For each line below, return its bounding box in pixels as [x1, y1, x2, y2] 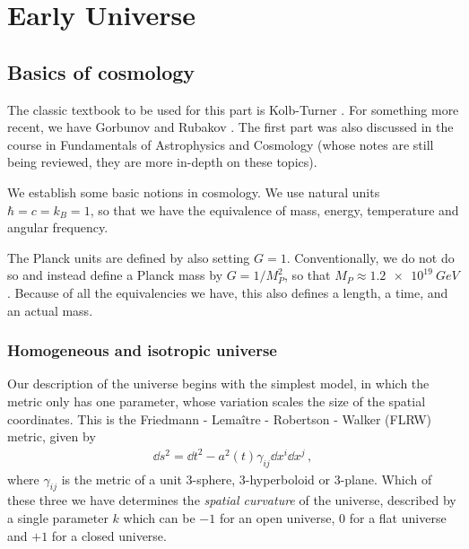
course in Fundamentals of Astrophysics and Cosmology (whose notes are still [7, 135, 434, 153]
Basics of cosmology [7, 57, 195, 85]
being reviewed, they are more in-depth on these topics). [7, 152, 317, 171]
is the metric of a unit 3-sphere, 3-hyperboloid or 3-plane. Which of [61, 469, 432, 488]
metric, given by [7, 427, 96, 446]
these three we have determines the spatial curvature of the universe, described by [7, 491, 456, 510]
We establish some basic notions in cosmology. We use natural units [7, 182, 380, 201]
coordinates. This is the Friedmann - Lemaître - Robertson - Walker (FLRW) [7, 409, 431, 428]
